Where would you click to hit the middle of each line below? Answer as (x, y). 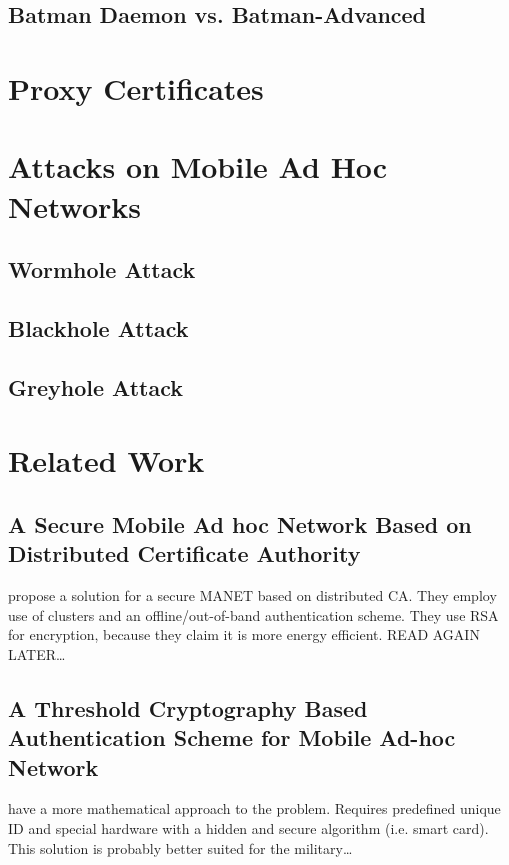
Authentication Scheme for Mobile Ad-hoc (232, 737)
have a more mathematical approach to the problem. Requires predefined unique (254, 808)
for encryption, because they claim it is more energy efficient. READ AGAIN (244, 634)
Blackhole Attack (98, 327)
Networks (75, 205)
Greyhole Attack (95, 386)
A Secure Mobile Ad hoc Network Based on (240, 523)
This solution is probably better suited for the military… (180, 847)
